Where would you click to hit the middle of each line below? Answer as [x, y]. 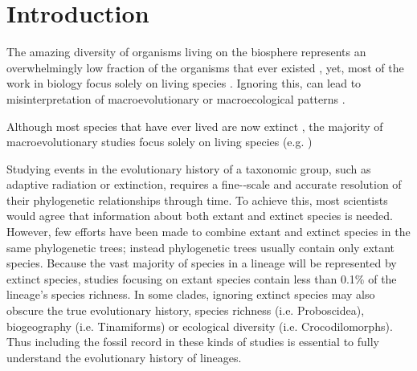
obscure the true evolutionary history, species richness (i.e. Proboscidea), [186, 310]
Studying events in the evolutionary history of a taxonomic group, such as [189, 168]
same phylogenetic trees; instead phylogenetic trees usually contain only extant [201, 247]
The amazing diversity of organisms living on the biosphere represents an [186, 52]
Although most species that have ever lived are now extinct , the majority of [195, 126]
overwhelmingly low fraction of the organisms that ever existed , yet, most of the [205, 67]
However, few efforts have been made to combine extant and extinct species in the [208, 232]
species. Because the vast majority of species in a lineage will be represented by [202, 263]
